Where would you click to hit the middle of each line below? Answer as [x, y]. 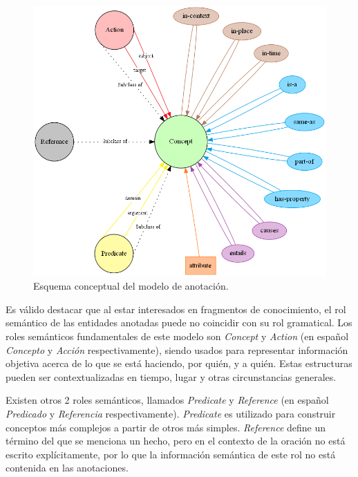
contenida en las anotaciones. [67, 468]
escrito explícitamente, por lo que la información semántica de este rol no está [171, 454]
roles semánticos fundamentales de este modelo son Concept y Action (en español [177, 336]
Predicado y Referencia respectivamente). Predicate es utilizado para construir [171, 413]
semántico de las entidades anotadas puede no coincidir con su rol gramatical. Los [179, 322]
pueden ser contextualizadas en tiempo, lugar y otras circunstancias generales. [171, 376]
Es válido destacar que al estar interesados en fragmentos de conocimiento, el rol [176, 309]
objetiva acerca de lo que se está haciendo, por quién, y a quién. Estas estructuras [179, 363]
